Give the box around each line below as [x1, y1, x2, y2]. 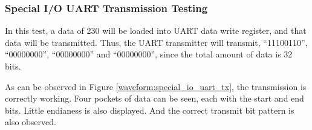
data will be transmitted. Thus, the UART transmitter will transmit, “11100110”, [5, 36, 308, 48]
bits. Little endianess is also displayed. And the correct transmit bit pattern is [5, 103, 294, 116]
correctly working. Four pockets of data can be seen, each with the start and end [5, 92, 304, 105]
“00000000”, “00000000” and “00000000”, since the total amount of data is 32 [5, 48, 293, 60]
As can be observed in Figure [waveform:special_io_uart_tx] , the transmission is [5, 80, 307, 93]
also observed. [5, 115, 56, 128]
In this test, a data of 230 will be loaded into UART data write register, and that [5, 24, 307, 37]
